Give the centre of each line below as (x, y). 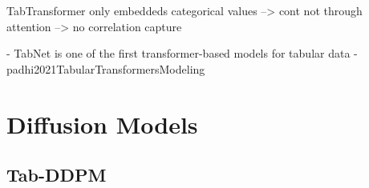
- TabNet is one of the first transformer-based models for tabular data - (182, 53)
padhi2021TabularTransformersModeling (106, 68)
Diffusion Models (102, 124)
